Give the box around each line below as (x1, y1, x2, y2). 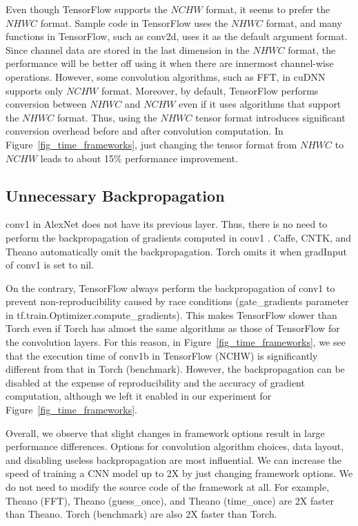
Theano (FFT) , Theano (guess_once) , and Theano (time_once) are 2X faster (6, 493, 334, 507)
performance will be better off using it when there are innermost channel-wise (6, 56, 334, 70)
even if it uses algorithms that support (179, 97, 341, 111)
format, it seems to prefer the (206, 2, 330, 16)
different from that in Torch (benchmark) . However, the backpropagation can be (6, 362, 345, 376)
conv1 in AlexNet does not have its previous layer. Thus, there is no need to (6, 217, 328, 231)
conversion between (6, 97, 87, 111)
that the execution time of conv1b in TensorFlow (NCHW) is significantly (6, 348, 318, 362)
